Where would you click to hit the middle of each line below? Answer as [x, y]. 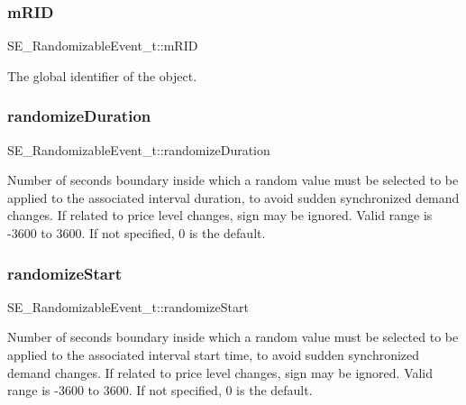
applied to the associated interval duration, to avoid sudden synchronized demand [233, 197]
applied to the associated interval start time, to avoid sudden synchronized [214, 354]
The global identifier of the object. [102, 75]
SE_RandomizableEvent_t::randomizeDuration [139, 149]
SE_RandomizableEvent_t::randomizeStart [128, 306]
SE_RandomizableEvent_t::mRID [103, 46]
